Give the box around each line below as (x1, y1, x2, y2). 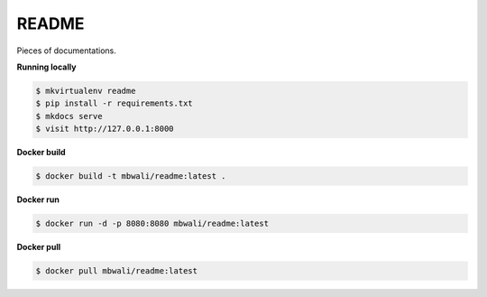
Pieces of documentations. (16, 45, 117, 56)
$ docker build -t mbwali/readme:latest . (35, 172, 226, 181)
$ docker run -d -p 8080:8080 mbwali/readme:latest (35, 218, 270, 229)
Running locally (16, 61, 77, 72)
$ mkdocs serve (35, 111, 103, 121)
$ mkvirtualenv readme (35, 86, 136, 96)
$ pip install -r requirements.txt (35, 98, 193, 108)
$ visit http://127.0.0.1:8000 (35, 124, 175, 135)
